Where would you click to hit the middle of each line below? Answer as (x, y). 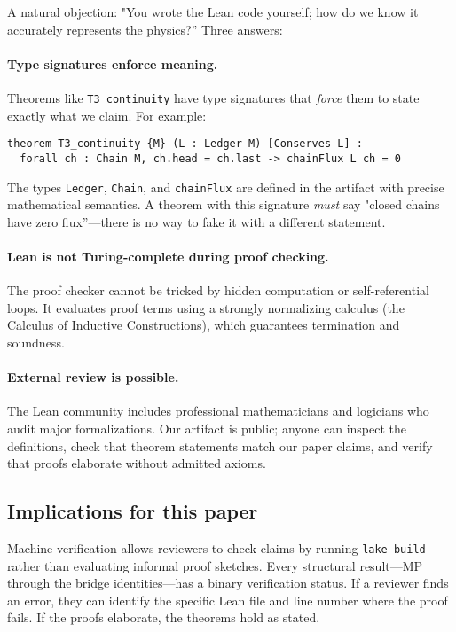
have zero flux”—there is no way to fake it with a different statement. (197, 221)
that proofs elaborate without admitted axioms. (137, 463)
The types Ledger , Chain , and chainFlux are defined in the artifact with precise (226, 187)
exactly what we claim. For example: (107, 115)
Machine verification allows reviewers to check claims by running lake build (216, 547)
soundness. (36, 342)
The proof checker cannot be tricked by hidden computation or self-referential (218, 290)
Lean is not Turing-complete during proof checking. (168, 256)
